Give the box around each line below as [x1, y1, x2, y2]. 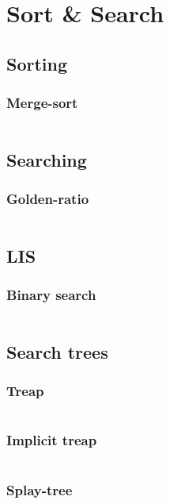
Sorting [6, 51, 68, 75]
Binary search [6, 285, 96, 305]
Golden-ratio [6, 189, 89, 209]
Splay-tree [6, 479, 73, 499]
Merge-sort [6, 93, 78, 113]
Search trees [6, 339, 108, 364]
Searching [6, 147, 87, 171]
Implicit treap [6, 430, 97, 450]
